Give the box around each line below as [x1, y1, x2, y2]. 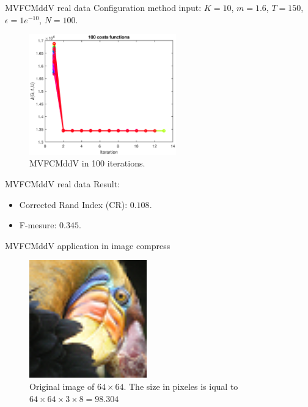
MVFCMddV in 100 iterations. [29, 157, 145, 170]
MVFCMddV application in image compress [5, 239, 170, 252]
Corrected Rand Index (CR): [19, 198, 128, 211]
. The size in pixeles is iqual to [123, 379, 238, 392]
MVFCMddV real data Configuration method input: [5, 1, 202, 13]
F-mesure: [19, 218, 57, 231]
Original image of [29, 379, 95, 392]
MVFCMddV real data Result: [5, 177, 120, 190]
